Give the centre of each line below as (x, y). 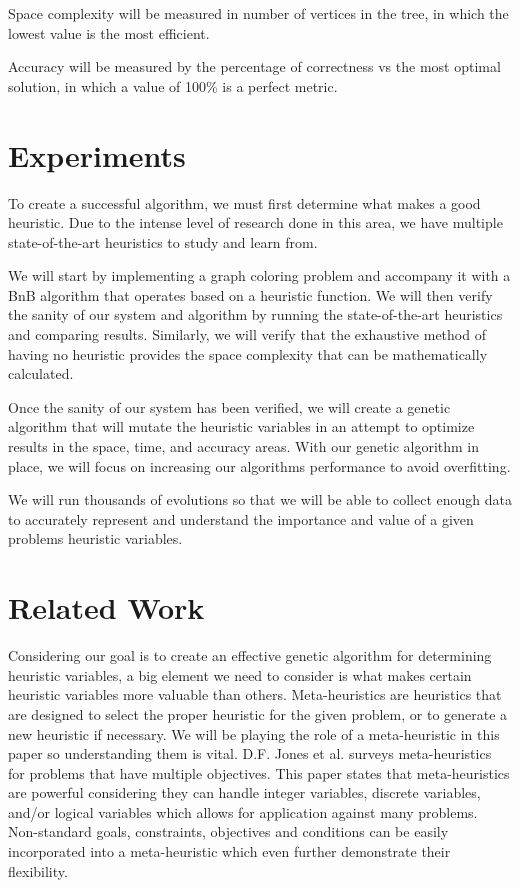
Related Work (106, 607)
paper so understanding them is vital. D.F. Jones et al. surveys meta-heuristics (250, 753)
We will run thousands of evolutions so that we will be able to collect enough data (260, 499)
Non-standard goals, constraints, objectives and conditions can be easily (228, 831)
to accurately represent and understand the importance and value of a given (241, 518)
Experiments (97, 154)
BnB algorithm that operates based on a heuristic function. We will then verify (250, 294)
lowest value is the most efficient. (109, 32)
